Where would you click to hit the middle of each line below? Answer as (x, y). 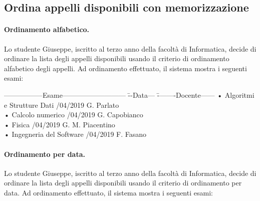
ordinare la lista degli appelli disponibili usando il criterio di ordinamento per (123, 183)
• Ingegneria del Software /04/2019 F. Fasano (75, 134)
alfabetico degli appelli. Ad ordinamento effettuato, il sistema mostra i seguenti (125, 68)
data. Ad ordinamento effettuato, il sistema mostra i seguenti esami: (108, 192)
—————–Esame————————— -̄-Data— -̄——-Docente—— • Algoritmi (129, 94)
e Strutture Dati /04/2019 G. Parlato (62, 105)
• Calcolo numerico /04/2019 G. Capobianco (74, 115)
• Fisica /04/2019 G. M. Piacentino (60, 124)
